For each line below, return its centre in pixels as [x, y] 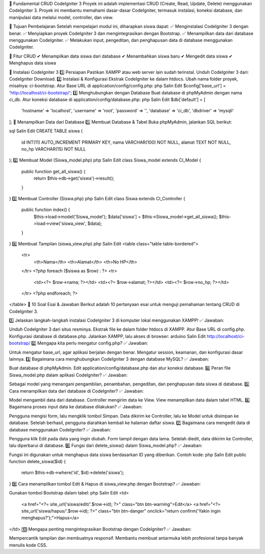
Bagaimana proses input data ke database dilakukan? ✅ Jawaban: [76, 407]
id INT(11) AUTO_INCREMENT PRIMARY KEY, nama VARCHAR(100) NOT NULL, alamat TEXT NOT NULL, [126, 142]
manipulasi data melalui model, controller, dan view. [61, 17]
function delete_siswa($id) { [38, 462]
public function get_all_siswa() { [53, 171]
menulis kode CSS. [28, 545]
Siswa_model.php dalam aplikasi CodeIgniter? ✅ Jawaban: [68, 375]
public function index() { [46, 210]
